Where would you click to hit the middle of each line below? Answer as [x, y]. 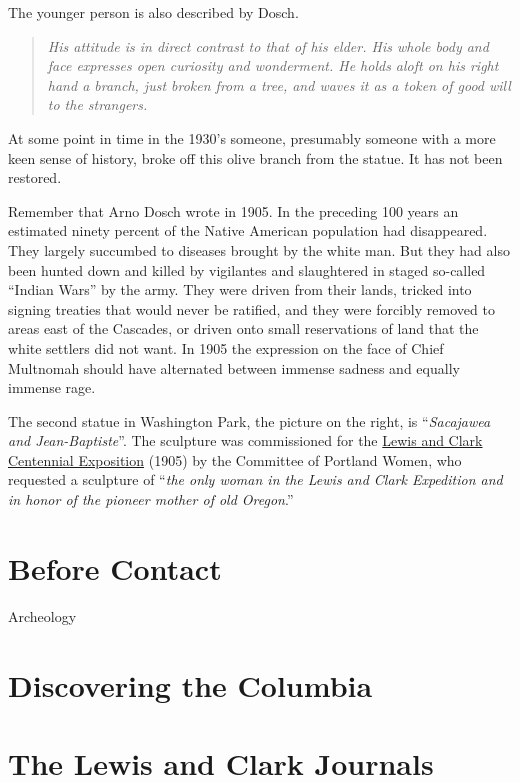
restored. [35, 177]
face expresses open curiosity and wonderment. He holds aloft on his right [273, 65]
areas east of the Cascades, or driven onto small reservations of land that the [243, 328]
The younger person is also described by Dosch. [153, 12]
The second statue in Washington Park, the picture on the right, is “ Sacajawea [249, 420]
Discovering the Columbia [190, 684]
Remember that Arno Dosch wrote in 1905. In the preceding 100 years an [233, 210]
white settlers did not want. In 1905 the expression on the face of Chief [226, 347]
